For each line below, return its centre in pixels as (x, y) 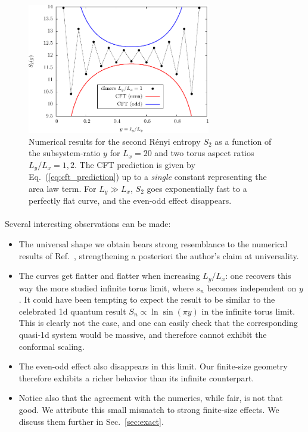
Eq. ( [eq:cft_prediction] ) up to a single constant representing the (148, 177)
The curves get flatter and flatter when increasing (109, 276)
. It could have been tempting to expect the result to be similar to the (147, 299)
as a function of (243, 141)
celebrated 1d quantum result (72, 311)
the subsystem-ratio (65, 153)
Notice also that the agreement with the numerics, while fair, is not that (151, 398)
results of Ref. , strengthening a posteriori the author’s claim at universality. (159, 255)
